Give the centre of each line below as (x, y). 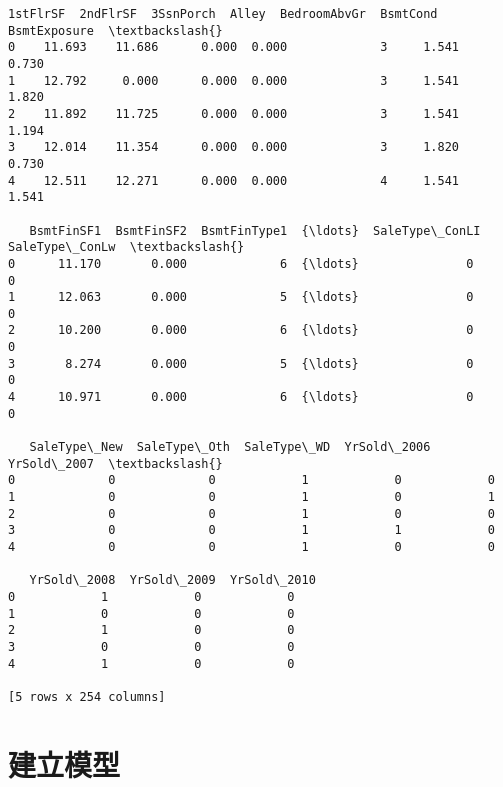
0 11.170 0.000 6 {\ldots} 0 (241, 263)
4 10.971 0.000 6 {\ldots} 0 (241, 397)
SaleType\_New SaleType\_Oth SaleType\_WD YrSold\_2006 (230, 447)
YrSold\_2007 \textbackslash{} (115, 463)
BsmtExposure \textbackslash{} (115, 30)
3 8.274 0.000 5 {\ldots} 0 (241, 363)
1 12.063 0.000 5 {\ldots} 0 (241, 297)
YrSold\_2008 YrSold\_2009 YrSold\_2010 (172, 580)
